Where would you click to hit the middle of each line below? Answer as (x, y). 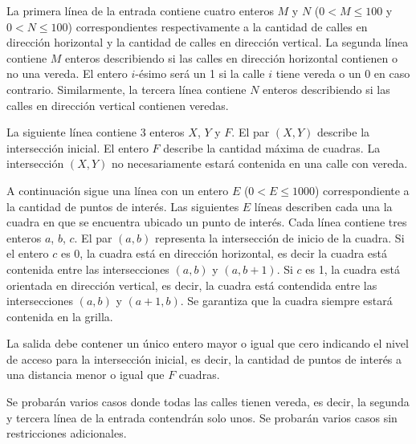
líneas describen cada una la (323, 206)
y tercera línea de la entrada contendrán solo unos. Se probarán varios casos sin (202, 417)
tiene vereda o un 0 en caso (343, 73)
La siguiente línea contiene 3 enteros (96, 132)
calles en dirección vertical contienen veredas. (118, 105)
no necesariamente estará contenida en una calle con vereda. (260, 163)
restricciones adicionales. (67, 433)
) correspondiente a (362, 190)
